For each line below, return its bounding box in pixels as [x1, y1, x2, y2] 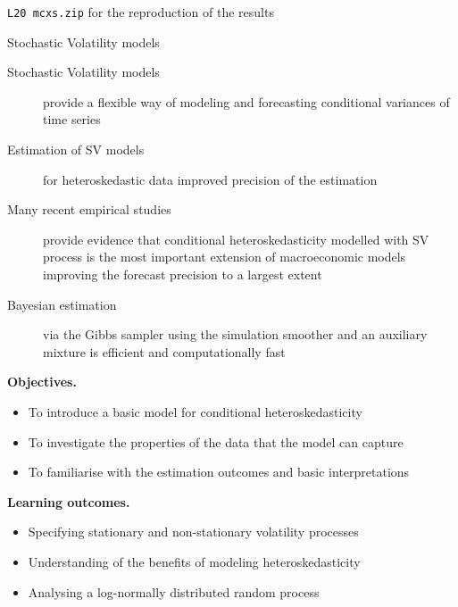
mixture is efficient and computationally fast [43, 342, 286, 361]
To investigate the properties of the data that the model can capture [28, 432, 404, 451]
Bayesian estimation [7, 295, 117, 313]
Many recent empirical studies [7, 200, 171, 219]
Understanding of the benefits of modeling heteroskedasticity [28, 552, 361, 570]
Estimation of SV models [7, 140, 145, 159]
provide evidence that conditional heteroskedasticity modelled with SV [43, 229, 429, 248]
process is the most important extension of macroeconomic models [43, 247, 406, 266]
